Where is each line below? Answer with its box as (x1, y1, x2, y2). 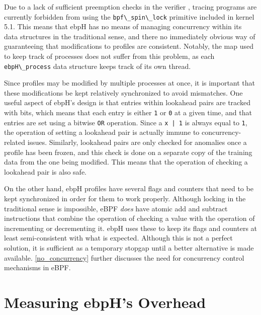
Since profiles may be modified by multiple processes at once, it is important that (4, 77, 255, 88)
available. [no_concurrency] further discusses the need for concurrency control (4, 252, 244, 263)
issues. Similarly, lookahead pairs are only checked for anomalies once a (27, 136, 247, 147)
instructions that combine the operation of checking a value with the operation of (4, 213, 255, 223)
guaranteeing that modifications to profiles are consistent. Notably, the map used (4, 41, 253, 51)
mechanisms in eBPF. (4, 262, 71, 273)
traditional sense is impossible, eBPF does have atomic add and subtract (4, 203, 228, 213)
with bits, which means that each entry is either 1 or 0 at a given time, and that (4, 107, 252, 118)
